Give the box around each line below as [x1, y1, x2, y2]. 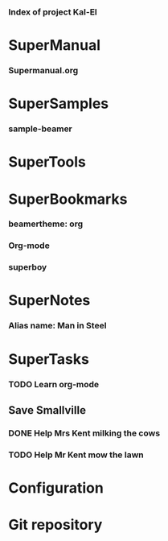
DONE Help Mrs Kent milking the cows [8, 427, 161, 439]
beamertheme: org [8, 218, 83, 229]
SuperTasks [8, 349, 90, 368]
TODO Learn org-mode [8, 378, 100, 390]
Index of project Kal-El [8, 6, 98, 18]
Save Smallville [8, 403, 87, 417]
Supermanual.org [8, 65, 79, 76]
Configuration [8, 478, 104, 497]
